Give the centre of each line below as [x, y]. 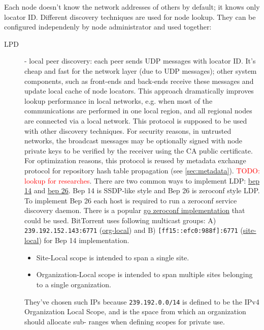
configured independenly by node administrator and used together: [108, 27]
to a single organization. [74, 284]
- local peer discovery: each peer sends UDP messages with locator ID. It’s [140, 61]
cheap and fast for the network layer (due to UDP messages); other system [141, 70]
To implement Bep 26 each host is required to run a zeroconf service [131, 200]
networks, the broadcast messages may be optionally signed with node [134, 141]
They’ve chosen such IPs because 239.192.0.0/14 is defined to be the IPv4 [142, 301]
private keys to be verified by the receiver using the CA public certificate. [139, 150]
